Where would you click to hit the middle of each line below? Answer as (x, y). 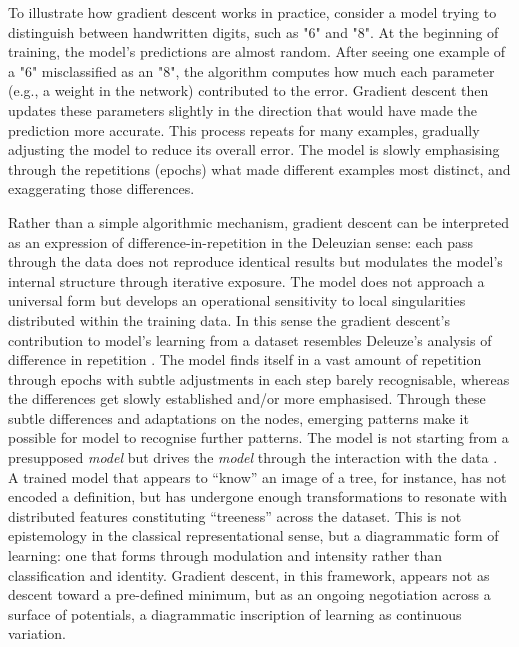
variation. (37, 633)
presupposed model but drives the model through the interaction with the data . (253, 457)
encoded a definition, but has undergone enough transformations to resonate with (258, 496)
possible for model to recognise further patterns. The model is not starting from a (258, 437)
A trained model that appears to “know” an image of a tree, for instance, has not (257, 476)
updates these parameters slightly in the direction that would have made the (243, 109)
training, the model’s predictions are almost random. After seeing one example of (257, 51)
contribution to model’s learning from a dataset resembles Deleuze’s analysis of (250, 339)
